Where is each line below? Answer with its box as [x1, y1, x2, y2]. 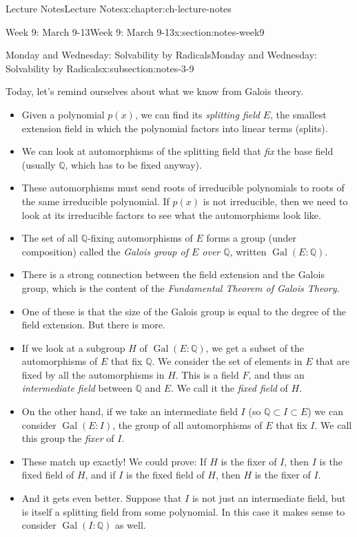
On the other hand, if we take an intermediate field [21, 404, 238, 419]
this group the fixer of [21, 431, 114, 445]
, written [229, 244, 267, 258]
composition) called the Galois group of [21, 244, 188, 258]
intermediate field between [21, 381, 132, 395]
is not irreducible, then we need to [203, 193, 348, 208]
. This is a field [175, 367, 239, 381]
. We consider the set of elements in [152, 354, 303, 368]
